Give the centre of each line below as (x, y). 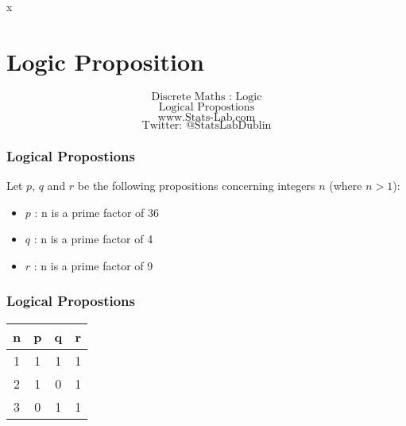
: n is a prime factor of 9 (93, 265)
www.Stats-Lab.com (207, 117)
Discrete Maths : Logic (207, 97)
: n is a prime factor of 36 (97, 212)
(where (346, 185)
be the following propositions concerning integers (196, 185)
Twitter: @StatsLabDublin (207, 125)
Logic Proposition (105, 61)
